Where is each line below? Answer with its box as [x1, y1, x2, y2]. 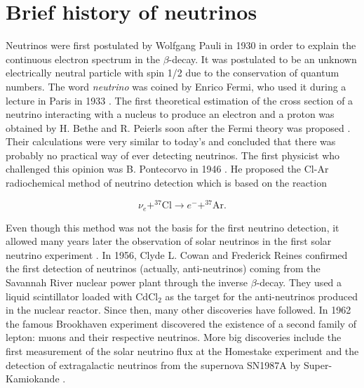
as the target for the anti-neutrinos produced [165, 288, 358, 303]
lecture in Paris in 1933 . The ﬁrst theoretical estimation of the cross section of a [6, 93, 353, 107]
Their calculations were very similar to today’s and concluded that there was [6, 134, 336, 149]
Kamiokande [6, 371, 60, 386]
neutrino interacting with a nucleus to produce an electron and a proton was [6, 107, 335, 121]
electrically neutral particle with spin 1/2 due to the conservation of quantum [6, 65, 339, 80]
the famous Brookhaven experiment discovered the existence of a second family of [6, 316, 356, 330]
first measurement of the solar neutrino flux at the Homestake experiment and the [6, 343, 359, 358]
